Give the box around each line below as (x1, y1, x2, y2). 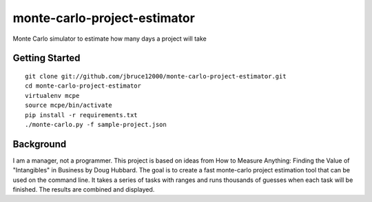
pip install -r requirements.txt (25, 111, 138, 119)
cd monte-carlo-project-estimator (25, 82, 141, 90)
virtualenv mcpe (25, 92, 80, 99)
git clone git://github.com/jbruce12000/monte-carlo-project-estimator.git (25, 72, 287, 80)
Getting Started (12, 52, 81, 64)
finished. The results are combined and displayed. (12, 185, 155, 193)
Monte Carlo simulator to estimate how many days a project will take (12, 34, 207, 43)
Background (12, 138, 67, 150)
